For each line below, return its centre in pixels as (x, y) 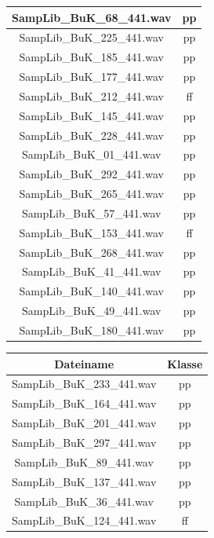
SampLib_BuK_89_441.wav (84, 461)
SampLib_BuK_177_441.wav (91, 77)
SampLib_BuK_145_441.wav (91, 115)
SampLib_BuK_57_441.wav (92, 212)
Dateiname (84, 363)
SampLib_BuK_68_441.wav (92, 17)
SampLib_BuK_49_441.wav (92, 311)
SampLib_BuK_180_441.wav (91, 330)
